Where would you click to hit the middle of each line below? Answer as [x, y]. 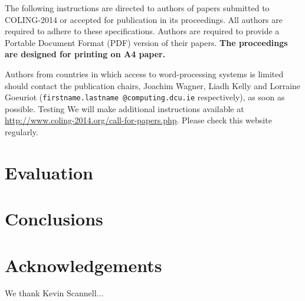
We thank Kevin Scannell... [54, 293]
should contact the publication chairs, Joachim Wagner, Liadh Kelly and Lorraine [153, 85]
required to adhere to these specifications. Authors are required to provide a [142, 31]
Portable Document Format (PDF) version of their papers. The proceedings [146, 42]
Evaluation [49, 172]
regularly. [22, 132]
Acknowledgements [83, 265]
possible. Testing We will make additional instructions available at [124, 108]
